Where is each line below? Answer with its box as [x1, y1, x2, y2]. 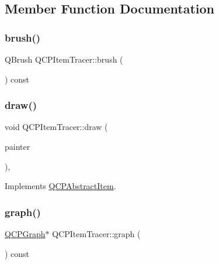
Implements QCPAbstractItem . [5, 180, 116, 192]
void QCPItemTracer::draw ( [5, 121, 108, 133]
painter [5, 140, 30, 152]
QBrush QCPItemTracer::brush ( [5, 53, 123, 65]
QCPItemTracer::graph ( [52, 228, 141, 239]
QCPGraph [5, 228, 46, 239]
